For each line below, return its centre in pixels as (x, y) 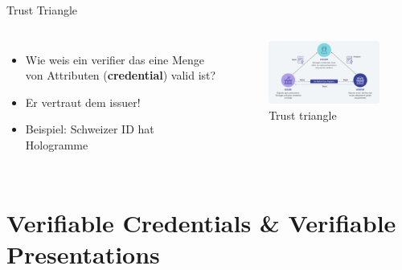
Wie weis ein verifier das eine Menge (115, 59)
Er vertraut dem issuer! (83, 102)
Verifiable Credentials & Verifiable (201, 222)
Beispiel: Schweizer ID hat (90, 129)
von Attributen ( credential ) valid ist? (121, 75)
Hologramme (57, 144)
